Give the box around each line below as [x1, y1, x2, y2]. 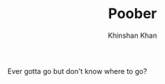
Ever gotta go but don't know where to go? [7, 66, 148, 75]
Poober [108, 5, 157, 23]
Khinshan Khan [107, 31, 158, 40]
